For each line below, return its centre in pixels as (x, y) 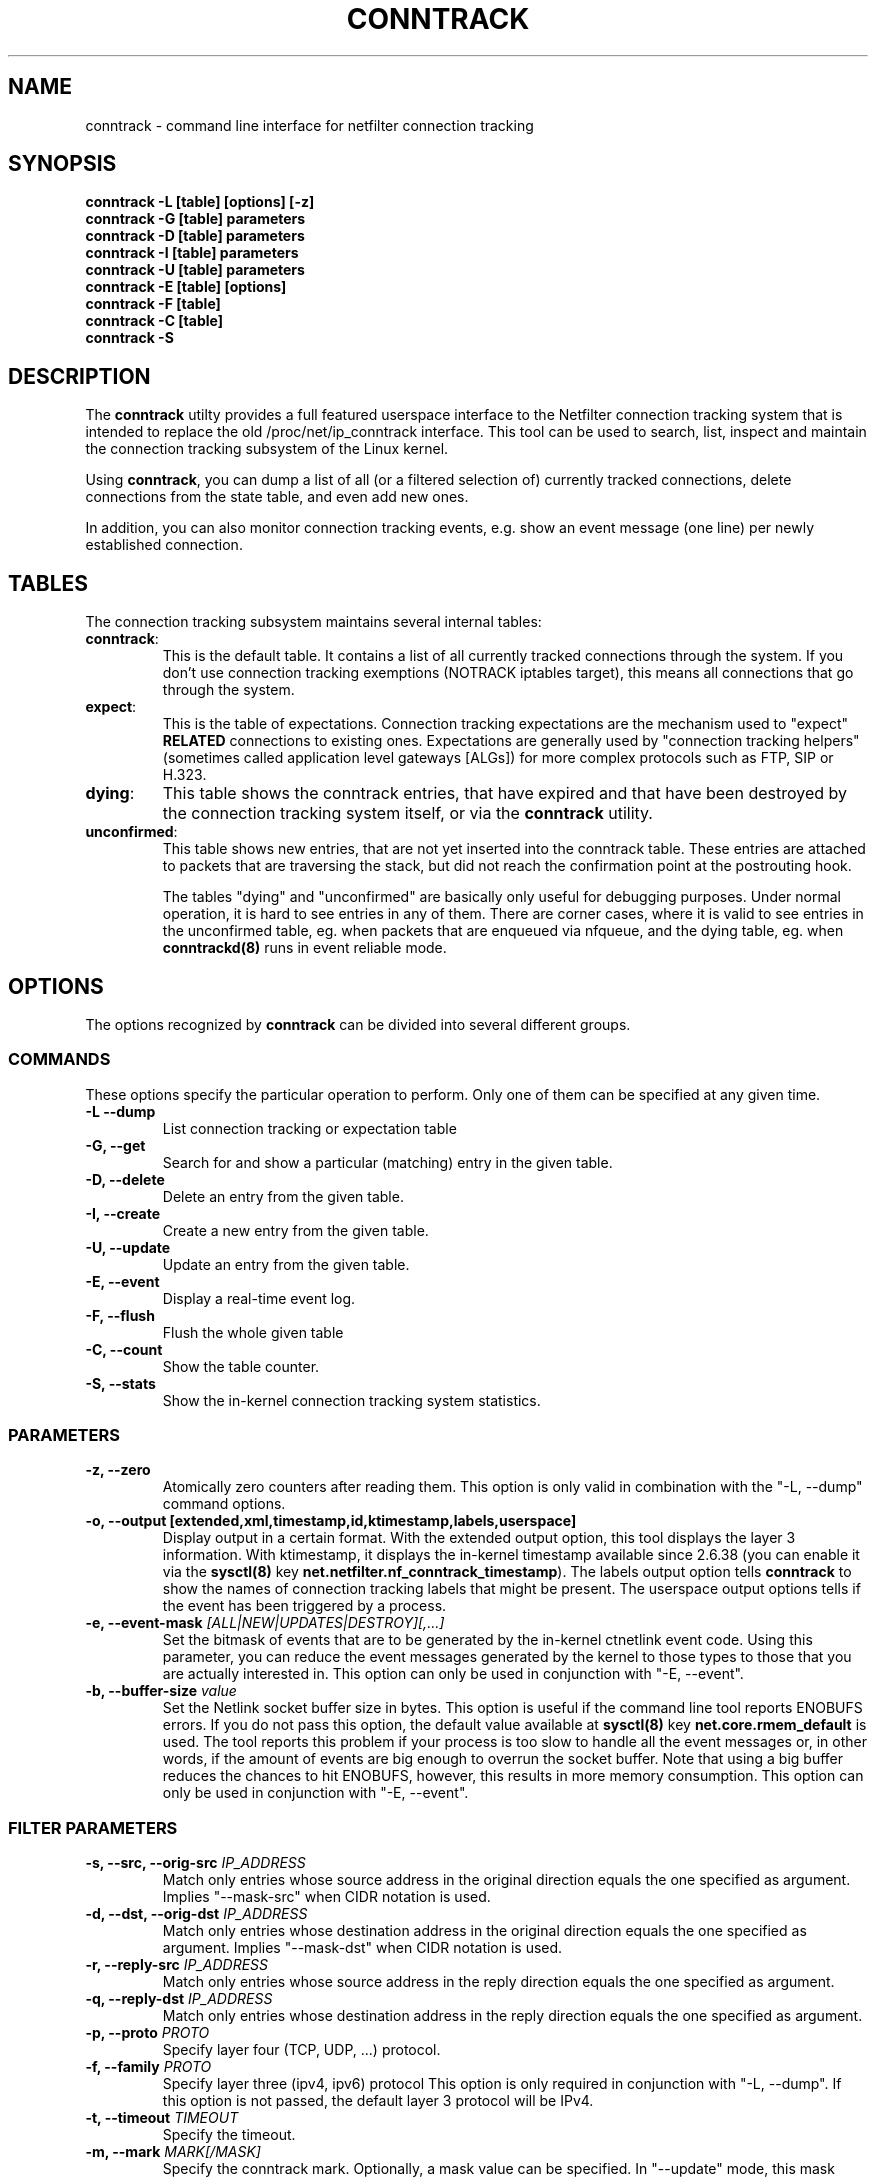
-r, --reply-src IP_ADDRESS (176, 1965)
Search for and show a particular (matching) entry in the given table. (387, 1162)
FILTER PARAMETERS (93, 1827)
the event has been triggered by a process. (304, 1606)
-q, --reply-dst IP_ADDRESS (179, 1999)
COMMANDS (59, 1059)
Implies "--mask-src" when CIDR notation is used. (326, 1897)
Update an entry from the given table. (286, 1264)
